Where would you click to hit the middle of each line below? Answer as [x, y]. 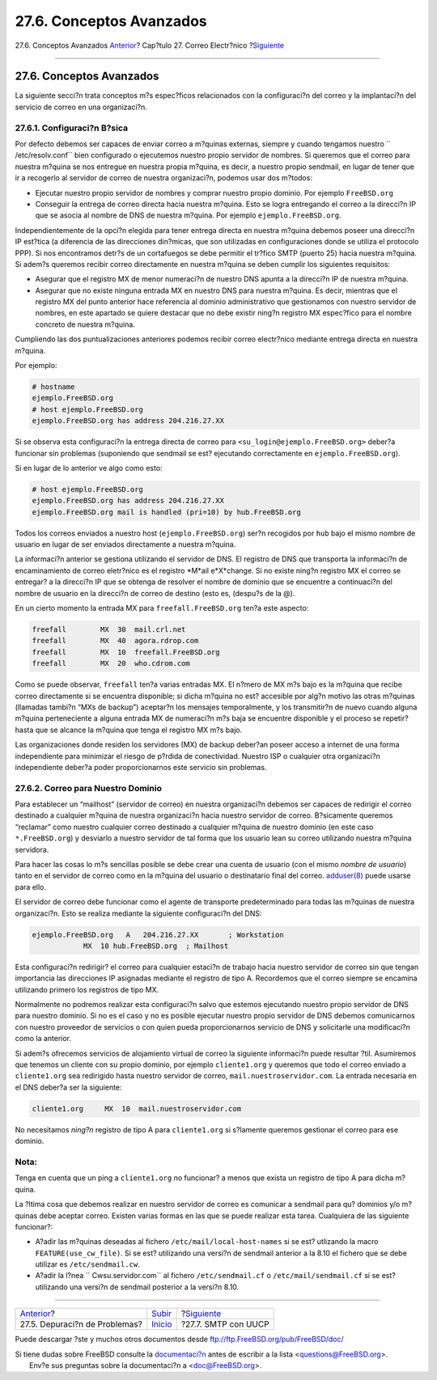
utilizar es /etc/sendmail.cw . [88, 1264]
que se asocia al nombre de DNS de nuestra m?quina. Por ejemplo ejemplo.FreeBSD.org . [188, 215]
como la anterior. [43, 1039]
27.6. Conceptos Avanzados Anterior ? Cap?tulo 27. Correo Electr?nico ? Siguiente [150, 45]
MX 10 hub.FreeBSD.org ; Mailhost [156, 946]
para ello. [31, 887]
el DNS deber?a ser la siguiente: [68, 1087]
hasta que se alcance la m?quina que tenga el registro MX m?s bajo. [129, 730]
